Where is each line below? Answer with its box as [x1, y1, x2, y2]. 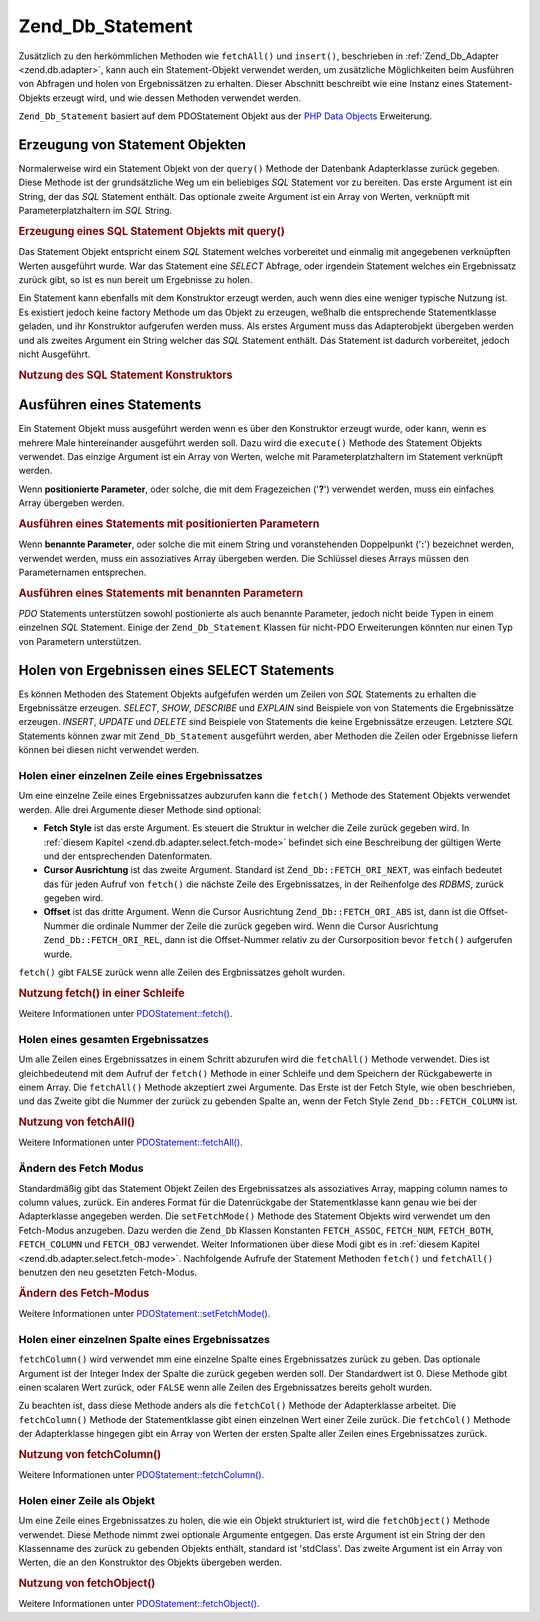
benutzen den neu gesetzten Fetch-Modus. [18, 1266, 198, 1278]
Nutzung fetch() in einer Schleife [18, 986, 185, 1000]
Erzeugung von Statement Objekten [18, 136, 247, 153]
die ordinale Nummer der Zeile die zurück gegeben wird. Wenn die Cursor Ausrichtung [81, 920, 439, 932]
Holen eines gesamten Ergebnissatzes [18, 1032, 209, 1046]
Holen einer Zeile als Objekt [18, 1493, 155, 1507]
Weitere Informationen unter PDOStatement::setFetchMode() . [18, 1307, 271, 1319]
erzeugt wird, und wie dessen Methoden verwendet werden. [52, 91, 302, 104]
